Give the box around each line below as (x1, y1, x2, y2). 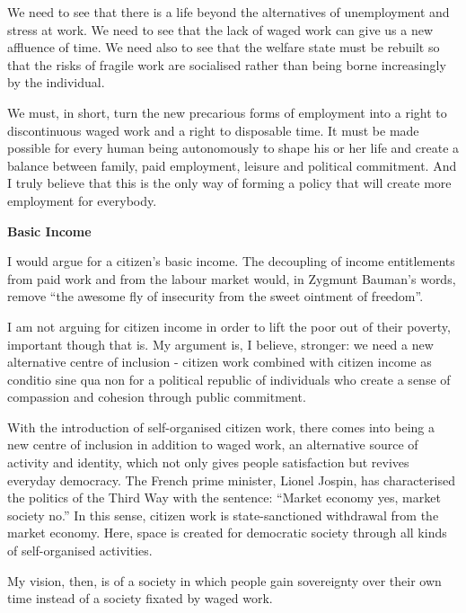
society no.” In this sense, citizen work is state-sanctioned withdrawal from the (7, 505, 439, 524)
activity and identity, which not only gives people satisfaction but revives (7, 453, 409, 472)
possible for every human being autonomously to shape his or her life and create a (7, 138, 460, 157)
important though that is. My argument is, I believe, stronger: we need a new (7, 334, 434, 353)
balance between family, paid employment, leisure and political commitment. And (7, 155, 457, 174)
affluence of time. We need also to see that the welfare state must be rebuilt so (7, 38, 440, 57)
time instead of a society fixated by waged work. (7, 589, 273, 608)
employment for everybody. (7, 191, 157, 209)
